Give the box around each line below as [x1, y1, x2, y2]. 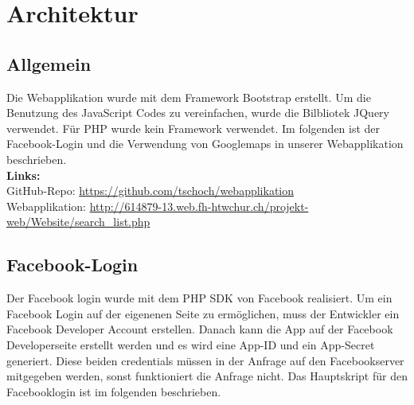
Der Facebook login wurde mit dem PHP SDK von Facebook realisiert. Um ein [6, 290, 393, 306]
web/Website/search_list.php [6, 213, 150, 230]
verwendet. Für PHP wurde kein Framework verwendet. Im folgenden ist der [6, 119, 381, 136]
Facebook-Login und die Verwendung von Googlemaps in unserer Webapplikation [6, 135, 404, 152]
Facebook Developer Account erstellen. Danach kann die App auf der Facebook [6, 321, 393, 337]
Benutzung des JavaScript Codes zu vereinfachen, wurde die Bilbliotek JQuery [6, 104, 389, 121]
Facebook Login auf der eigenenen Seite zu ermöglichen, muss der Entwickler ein [6, 305, 400, 321]
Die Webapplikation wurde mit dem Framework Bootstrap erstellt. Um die [6, 88, 371, 105]
